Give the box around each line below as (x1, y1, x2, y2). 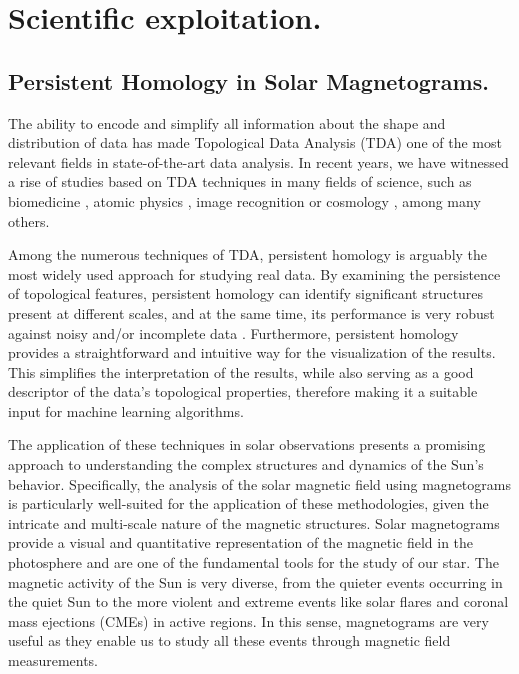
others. (8, 210, 50, 231)
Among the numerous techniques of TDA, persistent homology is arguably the (8, 244, 488, 265)
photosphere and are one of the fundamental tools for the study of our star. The (8, 552, 499, 573)
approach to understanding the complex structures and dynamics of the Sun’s (8, 454, 484, 475)
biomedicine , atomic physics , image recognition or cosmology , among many (8, 190, 481, 211)
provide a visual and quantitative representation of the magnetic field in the (8, 532, 474, 553)
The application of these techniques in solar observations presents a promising (8, 434, 486, 455)
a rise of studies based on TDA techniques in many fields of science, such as (8, 171, 472, 192)
